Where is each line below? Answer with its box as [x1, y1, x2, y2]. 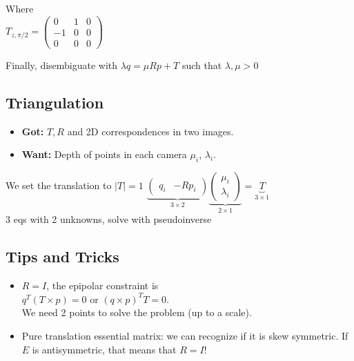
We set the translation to [6, 177, 112, 192]
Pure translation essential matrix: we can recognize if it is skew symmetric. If [21, 328, 348, 342]
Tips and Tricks [6, 246, 119, 267]
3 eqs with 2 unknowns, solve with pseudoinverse [6, 212, 212, 226]
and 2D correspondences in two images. [67, 124, 234, 138]
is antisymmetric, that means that [32, 342, 177, 356]
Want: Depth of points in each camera [21, 147, 187, 162]
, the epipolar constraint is [46, 278, 159, 293]
